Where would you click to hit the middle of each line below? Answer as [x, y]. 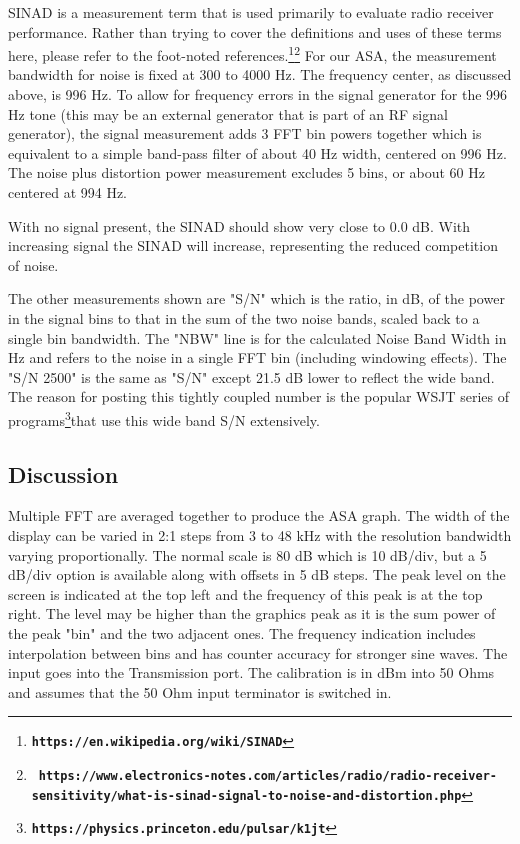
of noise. [33, 264]
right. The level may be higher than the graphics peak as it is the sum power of [252, 613]
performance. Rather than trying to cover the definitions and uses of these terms [255, 31]
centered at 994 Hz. [68, 192]
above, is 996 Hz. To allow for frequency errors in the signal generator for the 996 [258, 94]
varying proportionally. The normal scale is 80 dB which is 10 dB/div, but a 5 [247, 554]
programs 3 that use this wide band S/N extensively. [164, 418]
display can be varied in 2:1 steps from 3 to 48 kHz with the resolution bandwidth [260, 534]
